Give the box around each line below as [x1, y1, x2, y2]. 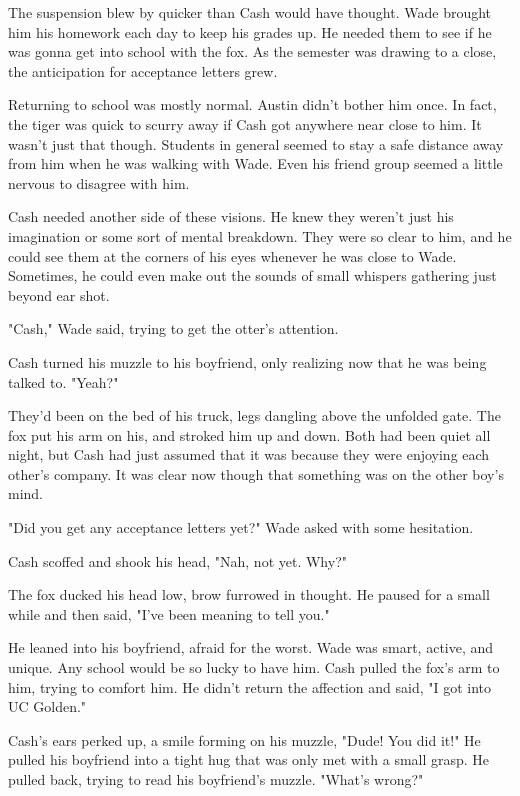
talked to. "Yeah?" [8, 371, 119, 392]
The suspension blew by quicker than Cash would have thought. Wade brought [8, 2, 492, 22]
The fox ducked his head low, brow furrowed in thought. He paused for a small [8, 584, 490, 605]
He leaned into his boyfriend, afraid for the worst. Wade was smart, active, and [8, 637, 494, 658]
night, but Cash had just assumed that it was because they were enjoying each [8, 444, 490, 465]
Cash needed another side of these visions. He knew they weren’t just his [8, 206, 454, 227]
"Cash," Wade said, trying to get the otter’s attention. [8, 318, 339, 339]
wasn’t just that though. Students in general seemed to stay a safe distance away [8, 133, 504, 154]
